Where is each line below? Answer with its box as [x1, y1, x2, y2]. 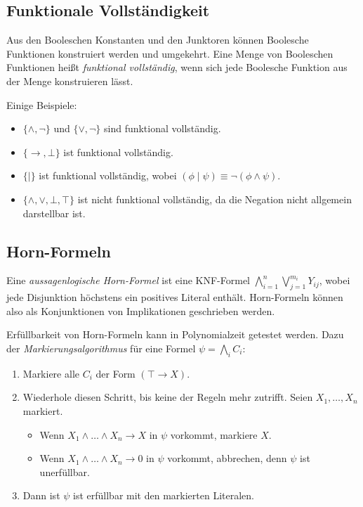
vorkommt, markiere [170, 427, 258, 442]
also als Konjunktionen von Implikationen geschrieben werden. [6, 303, 275, 318]
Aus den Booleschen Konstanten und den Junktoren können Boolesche [6, 32, 309, 47]
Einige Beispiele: [6, 97, 77, 112]
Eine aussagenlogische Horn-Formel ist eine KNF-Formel [6, 273, 250, 288]
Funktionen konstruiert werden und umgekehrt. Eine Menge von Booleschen [6, 46, 334, 60]
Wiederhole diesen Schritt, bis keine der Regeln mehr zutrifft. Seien [22, 390, 313, 404]
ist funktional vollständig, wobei [39, 168, 177, 183]
